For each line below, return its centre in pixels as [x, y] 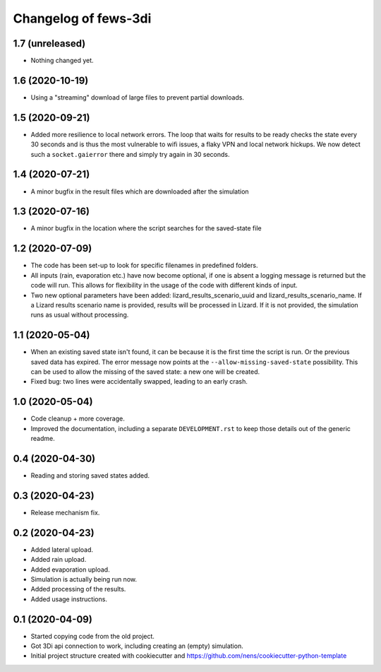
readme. [43, 439]
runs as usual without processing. [80, 315]
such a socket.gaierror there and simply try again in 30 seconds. [130, 154]
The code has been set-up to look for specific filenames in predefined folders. [144, 266]
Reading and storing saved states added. [90, 476]
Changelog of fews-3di [82, 18]
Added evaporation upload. [70, 570]
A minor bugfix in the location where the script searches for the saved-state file [146, 228]
